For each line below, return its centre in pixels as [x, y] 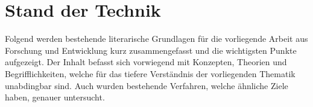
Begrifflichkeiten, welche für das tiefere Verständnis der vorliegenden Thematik [150, 73]
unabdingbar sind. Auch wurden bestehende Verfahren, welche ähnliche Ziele [147, 85]
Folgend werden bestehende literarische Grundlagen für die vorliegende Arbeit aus [156, 39]
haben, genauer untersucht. [55, 97]
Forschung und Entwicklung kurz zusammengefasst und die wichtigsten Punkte [151, 50]
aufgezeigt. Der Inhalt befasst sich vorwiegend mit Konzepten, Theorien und [146, 62]
